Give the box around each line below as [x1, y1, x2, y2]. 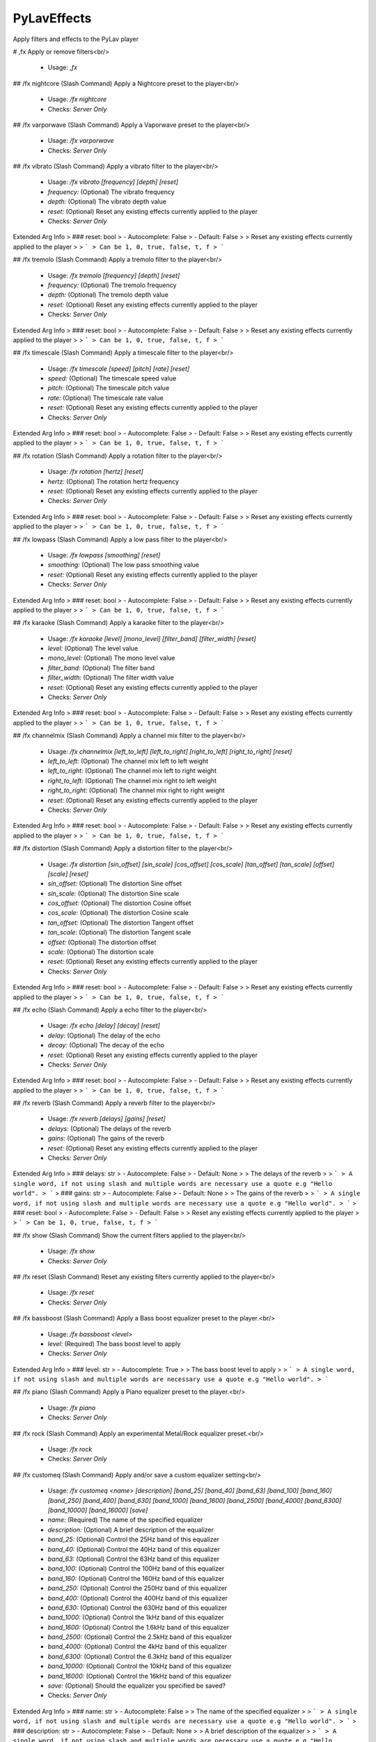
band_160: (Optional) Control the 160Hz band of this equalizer [47, 1574, 224, 1582]
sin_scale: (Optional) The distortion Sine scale [47, 889, 180, 897]
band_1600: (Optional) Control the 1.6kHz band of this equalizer [47, 1623, 230, 1631]
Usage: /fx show [47, 1247, 95, 1256]
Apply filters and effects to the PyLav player [13, 35, 139, 43]
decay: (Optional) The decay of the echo [47, 1041, 165, 1049]
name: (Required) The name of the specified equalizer [47, 1516, 203, 1524]
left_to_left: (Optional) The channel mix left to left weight [47, 757, 209, 765]
